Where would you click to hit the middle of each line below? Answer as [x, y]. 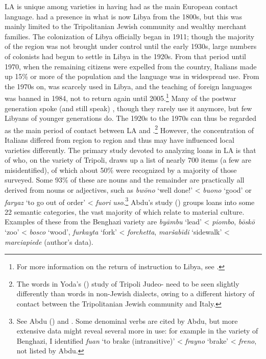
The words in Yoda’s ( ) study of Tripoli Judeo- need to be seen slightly [128, 283]
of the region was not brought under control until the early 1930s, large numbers [131, 46]
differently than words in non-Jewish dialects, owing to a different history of [136, 293]
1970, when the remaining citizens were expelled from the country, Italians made [131, 66]
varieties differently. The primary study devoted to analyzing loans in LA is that [130, 150]
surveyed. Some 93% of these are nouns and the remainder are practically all [125, 180]
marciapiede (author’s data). [49, 241]
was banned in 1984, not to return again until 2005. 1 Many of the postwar [120, 97]
